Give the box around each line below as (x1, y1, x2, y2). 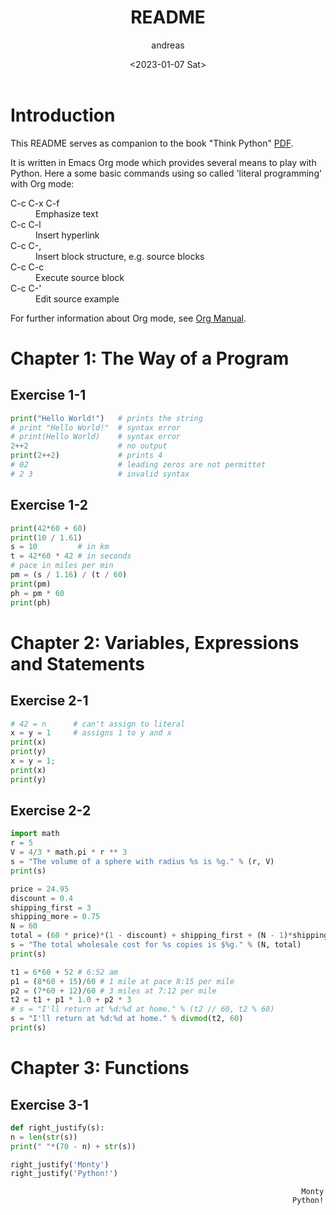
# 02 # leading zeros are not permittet (10, 460, 267, 470)
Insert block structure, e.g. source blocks (35, 250, 205, 262)
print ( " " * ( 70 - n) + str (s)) (10, 1141, 137, 1151)
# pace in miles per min (10, 561, 114, 571)
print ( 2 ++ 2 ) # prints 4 (10, 451, 163, 461)
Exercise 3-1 (10, 1096, 89, 1113)
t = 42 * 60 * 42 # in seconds (10, 551, 132, 561)
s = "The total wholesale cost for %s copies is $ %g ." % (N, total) (10, 940, 302, 950)
